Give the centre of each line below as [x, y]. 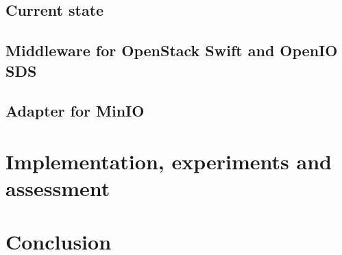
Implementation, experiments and [169, 161]
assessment [58, 188]
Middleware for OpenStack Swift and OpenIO [172, 50]
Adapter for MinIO [75, 111]
